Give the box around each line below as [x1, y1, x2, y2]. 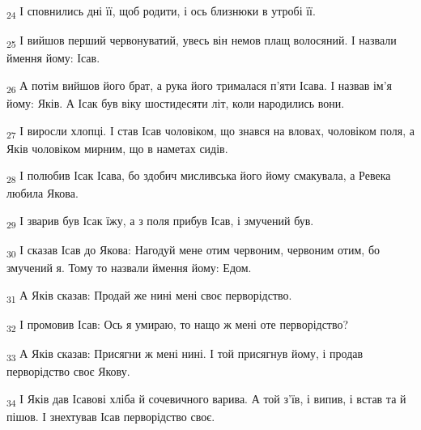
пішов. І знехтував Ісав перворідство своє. [6, 407, 215, 424]
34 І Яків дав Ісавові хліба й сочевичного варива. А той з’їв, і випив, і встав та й [6, 390, 406, 409]
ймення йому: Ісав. [6, 49, 100, 66]
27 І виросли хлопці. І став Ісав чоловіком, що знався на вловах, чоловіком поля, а [6, 121, 415, 141]
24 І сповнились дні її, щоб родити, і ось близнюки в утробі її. [6, 2, 316, 21]
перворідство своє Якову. [6, 363, 130, 380]
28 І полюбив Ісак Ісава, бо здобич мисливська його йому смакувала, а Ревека [6, 167, 391, 186]
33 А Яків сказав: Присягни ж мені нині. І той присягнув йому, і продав [6, 345, 364, 364]
